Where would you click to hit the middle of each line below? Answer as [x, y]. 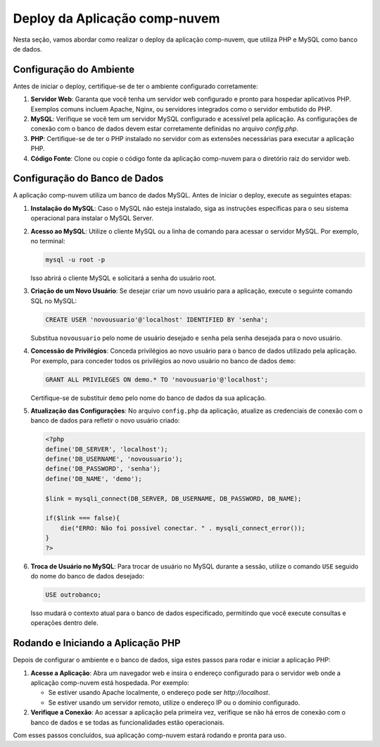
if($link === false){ [83, 518]
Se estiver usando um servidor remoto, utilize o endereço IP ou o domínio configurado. [174, 703]
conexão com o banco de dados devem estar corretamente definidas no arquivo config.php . [165, 129]
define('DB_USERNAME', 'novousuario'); [114, 459]
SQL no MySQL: [54, 300]
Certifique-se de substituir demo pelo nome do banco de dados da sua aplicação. [148, 398]
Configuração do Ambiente [74, 69]
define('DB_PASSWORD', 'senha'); [103, 469]
